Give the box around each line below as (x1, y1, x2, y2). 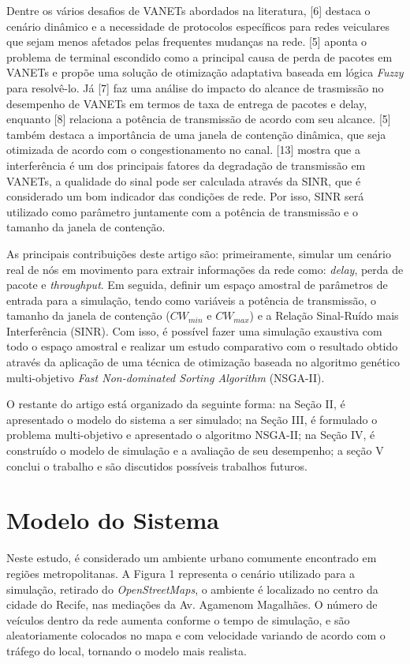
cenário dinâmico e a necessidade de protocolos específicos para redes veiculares (6, 17, 389, 34)
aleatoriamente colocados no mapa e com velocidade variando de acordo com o (6, 627, 386, 643)
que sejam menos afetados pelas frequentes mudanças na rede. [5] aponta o (6, 33, 367, 50)
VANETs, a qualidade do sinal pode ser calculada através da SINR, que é (6, 172, 361, 189)
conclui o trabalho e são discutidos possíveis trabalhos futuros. (6, 457, 307, 474)
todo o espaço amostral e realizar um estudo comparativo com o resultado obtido (6, 338, 398, 355)
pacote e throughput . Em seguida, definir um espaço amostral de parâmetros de (6, 276, 388, 293)
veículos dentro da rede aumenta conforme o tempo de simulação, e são (6, 611, 350, 628)
